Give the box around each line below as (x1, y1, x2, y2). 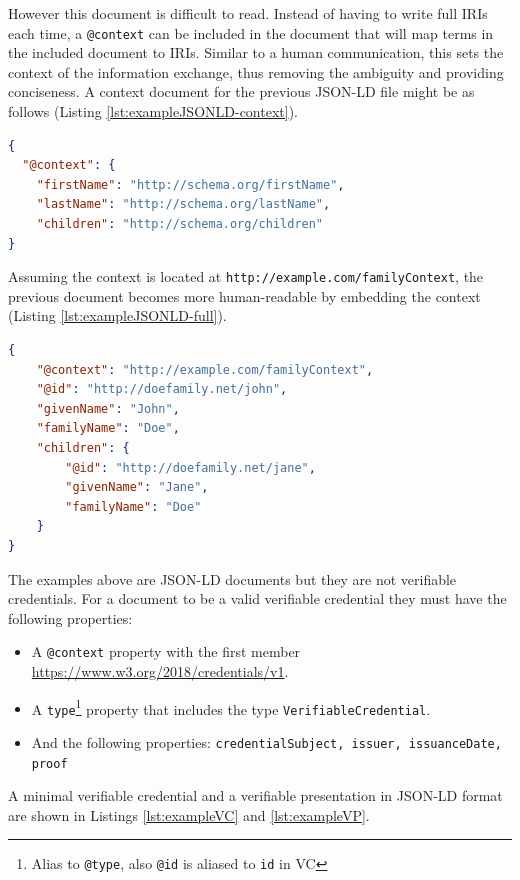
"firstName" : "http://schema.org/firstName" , (36, 177, 345, 192)
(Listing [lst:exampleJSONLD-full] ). (8, 305, 227, 326)
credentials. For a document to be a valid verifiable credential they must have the (8, 588, 507, 609)
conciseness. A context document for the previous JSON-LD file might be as (8, 81, 475, 102)
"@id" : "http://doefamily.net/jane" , (65, 460, 316, 475)
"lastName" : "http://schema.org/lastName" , (36, 197, 331, 212)
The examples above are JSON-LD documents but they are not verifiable (8, 568, 457, 589)
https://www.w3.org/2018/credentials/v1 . (31, 661, 289, 681)
